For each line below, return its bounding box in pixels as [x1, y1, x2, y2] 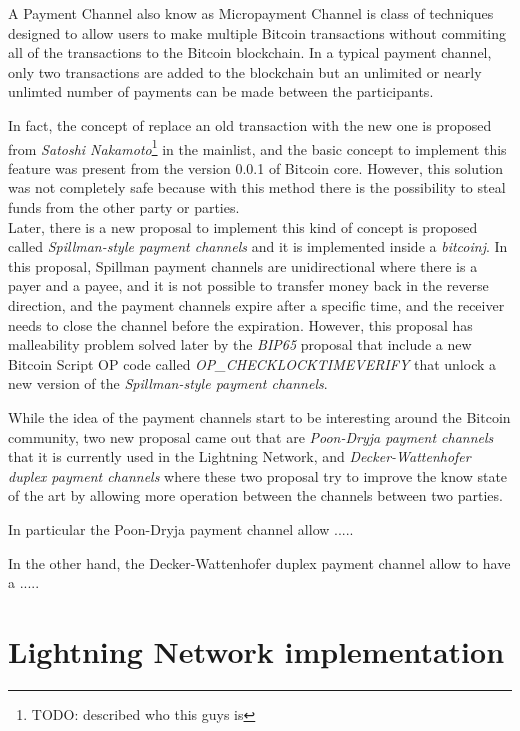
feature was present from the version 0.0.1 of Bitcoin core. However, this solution [8, 157, 504, 178]
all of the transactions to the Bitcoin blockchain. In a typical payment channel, [8, 42, 492, 63]
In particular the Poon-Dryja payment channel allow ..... [8, 518, 354, 539]
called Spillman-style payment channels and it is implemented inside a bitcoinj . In [8, 236, 508, 257]
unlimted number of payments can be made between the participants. [8, 81, 434, 102]
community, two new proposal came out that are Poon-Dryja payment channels [8, 426, 494, 447]
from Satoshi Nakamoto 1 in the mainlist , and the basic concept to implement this [8, 135, 507, 159]
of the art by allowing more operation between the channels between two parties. [8, 485, 503, 506]
